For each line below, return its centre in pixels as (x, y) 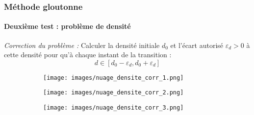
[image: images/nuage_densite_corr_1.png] (114, 78)
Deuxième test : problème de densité (67, 26)
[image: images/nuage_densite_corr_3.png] (114, 108)
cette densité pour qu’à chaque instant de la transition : (88, 55)
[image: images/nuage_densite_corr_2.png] (114, 93)
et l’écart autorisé (197, 45)
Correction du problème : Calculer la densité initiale (82, 45)
